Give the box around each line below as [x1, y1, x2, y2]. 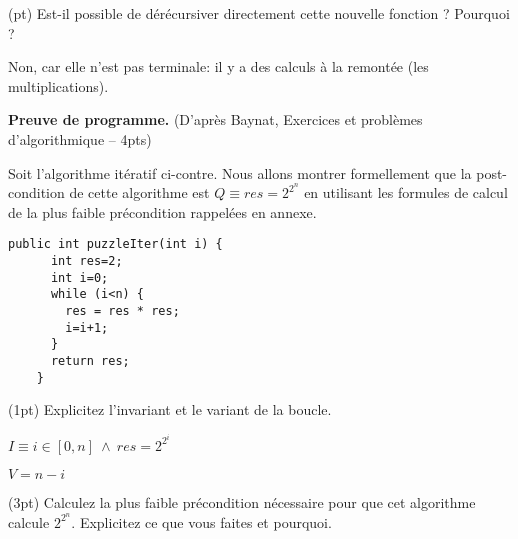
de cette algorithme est [69, 182, 210, 203]
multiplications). [8, 75, 109, 96]
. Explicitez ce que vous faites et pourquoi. [71, 511, 332, 532]
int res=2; [50, 254, 123, 269]
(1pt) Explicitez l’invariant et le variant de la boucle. [8, 399, 332, 420]
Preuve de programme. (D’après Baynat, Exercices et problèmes [8, 109, 423, 130]
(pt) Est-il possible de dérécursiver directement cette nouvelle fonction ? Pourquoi [8, 3, 510, 23]
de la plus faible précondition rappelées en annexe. [8, 201, 317, 222]
